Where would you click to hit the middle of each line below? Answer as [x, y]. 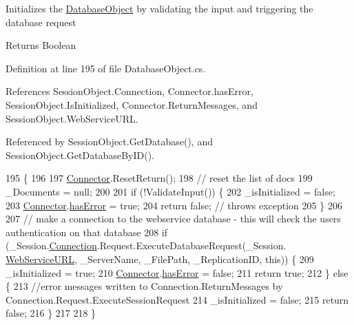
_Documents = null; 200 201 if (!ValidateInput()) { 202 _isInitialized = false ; [170, 191]
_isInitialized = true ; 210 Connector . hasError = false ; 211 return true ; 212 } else [177, 272]
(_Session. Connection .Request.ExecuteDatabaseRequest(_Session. [146, 245]
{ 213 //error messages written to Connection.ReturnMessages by [144, 286]
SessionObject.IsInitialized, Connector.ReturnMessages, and [132, 104]
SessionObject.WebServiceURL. [72, 118]
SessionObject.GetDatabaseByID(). [80, 155]
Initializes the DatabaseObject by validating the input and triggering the [159, 8]
